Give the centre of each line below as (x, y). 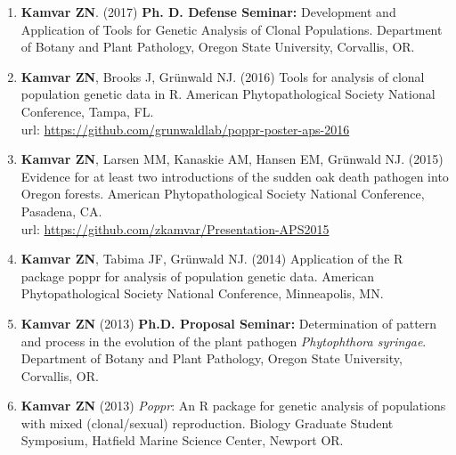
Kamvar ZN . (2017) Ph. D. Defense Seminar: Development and (208, 12)
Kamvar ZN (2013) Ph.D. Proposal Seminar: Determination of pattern (229, 323)
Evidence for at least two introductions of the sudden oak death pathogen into (235, 176)
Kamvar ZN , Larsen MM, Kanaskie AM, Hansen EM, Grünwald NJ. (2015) (232, 159)
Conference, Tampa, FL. (87, 111)
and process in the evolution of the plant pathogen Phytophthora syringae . (224, 341)
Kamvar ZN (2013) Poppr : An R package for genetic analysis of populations (233, 406)
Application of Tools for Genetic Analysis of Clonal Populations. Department (232, 29)
